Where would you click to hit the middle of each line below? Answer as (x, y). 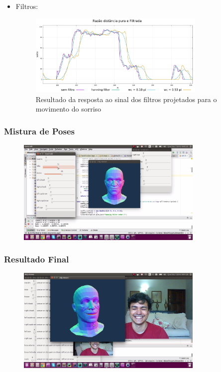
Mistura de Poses (39, 131)
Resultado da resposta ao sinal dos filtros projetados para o (126, 99)
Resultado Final (37, 259)
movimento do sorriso (68, 109)
